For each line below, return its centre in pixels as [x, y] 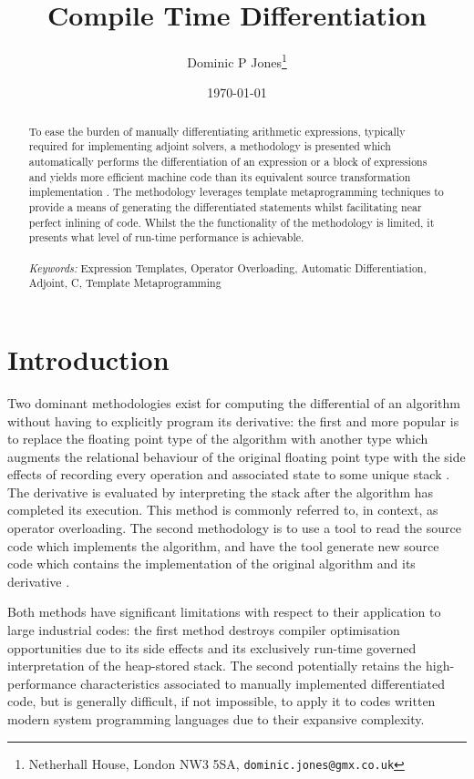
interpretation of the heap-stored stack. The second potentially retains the [215, 666]
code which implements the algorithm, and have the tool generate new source [223, 545]
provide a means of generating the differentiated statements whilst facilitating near [225, 207]
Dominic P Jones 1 [237, 61]
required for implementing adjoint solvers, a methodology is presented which [210, 146]
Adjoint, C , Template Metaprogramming [125, 283]
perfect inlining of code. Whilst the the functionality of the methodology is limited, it [232, 222]
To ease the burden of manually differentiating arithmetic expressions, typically [217, 131]
